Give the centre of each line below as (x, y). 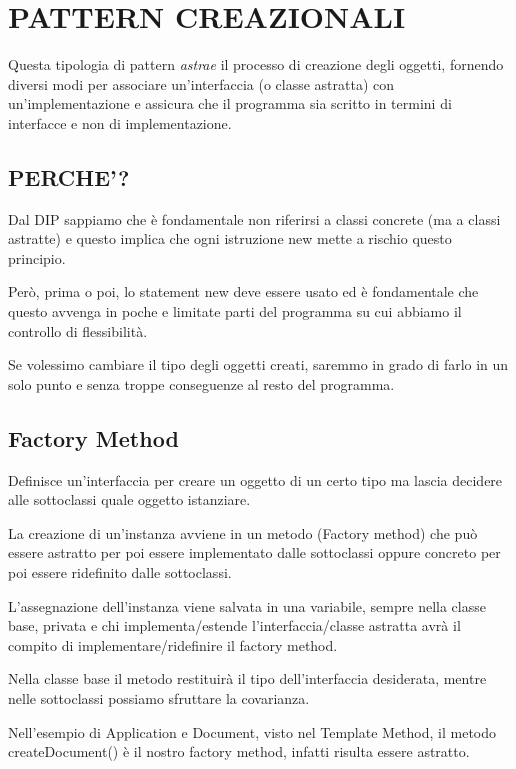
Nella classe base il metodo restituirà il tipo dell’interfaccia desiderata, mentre (247, 678)
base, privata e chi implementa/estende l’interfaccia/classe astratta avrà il (234, 625)
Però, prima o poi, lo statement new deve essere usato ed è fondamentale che (243, 291)
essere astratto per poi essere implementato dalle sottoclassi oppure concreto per (254, 552)
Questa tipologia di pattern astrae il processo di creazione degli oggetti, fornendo (256, 64)
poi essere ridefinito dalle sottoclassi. (120, 572)
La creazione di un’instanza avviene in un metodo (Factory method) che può (243, 532)
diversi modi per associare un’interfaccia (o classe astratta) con (201, 83)
